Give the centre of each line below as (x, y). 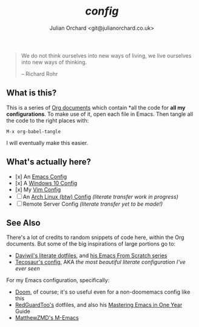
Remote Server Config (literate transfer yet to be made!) (93, 204)
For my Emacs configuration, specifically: (58, 280)
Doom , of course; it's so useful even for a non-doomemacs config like (103, 292)
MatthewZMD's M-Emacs (47, 318)
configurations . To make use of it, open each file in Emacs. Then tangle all (99, 114)
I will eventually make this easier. (47, 143)
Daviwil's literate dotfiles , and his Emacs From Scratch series (91, 255)
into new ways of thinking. (54, 62)
